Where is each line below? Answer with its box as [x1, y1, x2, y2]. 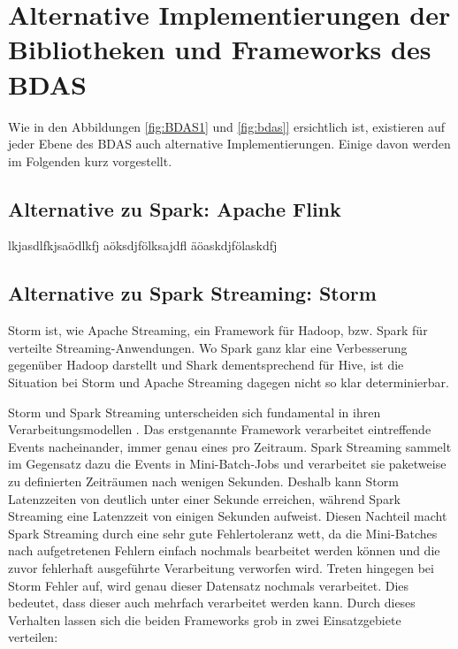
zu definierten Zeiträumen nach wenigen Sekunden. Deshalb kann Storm [8, 472, 399, 491]
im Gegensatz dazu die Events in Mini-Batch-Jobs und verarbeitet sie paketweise [8, 454, 447, 473]
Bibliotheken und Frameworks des [8, 31, 431, 67]
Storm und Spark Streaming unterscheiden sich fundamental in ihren [8, 402, 381, 421]
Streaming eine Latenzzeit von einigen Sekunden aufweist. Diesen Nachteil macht [8, 507, 447, 525]
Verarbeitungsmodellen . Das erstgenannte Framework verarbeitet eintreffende [8, 420, 431, 439]
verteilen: [8, 628, 58, 646]
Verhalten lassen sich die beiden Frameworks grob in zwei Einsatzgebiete [8, 610, 401, 629]
